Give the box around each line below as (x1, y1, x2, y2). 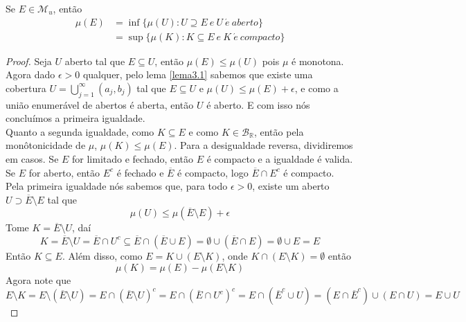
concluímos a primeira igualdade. (6, 111, 145, 125)
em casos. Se (6, 152, 59, 166)
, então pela (253, 124, 304, 138)
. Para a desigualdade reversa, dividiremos (174, 138, 353, 152)
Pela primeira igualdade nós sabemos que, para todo (6, 179, 228, 193)
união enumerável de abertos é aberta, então (6, 97, 194, 111)
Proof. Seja (6, 53, 52, 68)
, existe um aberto (252, 179, 330, 193)
